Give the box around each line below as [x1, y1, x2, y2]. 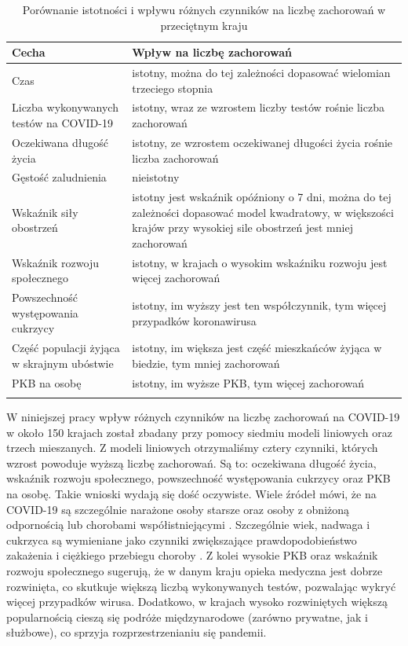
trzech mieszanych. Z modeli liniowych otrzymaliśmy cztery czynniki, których [6, 439, 378, 456]
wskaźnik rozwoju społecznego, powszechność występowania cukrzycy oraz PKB [6, 470, 391, 486]
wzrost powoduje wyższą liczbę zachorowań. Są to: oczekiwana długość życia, [6, 454, 377, 471]
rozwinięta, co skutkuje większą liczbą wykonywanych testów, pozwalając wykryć [6, 578, 396, 594]
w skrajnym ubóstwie [12, 354, 114, 371]
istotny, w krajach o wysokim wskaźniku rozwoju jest [132, 254, 388, 270]
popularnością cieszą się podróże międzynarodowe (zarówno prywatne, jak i [6, 608, 368, 625]
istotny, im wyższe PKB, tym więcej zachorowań [132, 374, 365, 391]
